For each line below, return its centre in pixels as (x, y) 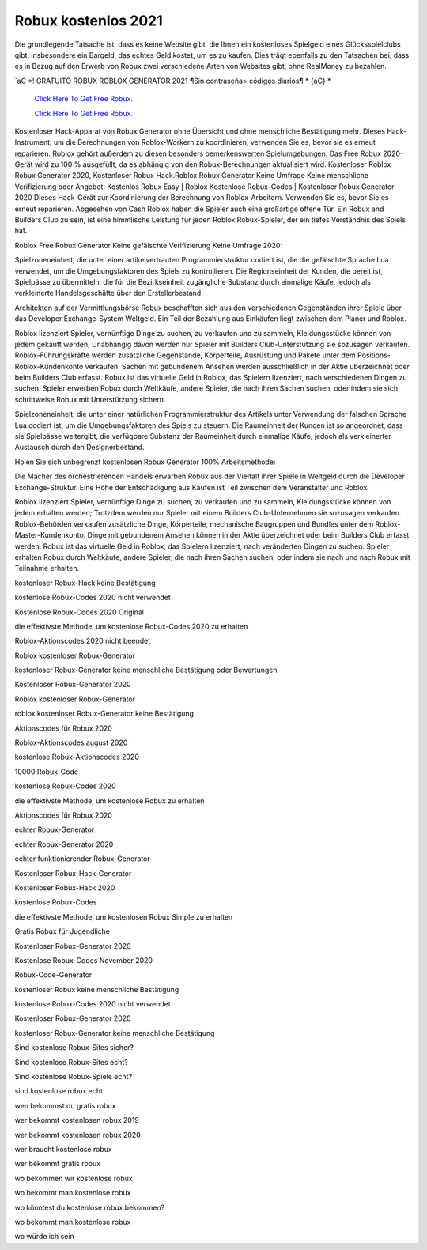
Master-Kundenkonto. (50, 535)
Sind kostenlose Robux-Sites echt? (71, 1062)
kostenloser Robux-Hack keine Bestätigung (85, 583)
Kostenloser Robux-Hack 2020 (65, 887)
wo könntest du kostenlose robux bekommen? (90, 1207)
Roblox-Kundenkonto (49, 366)
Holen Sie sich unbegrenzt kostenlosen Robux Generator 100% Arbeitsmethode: (145, 462)
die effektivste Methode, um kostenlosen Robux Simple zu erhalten (124, 916)
